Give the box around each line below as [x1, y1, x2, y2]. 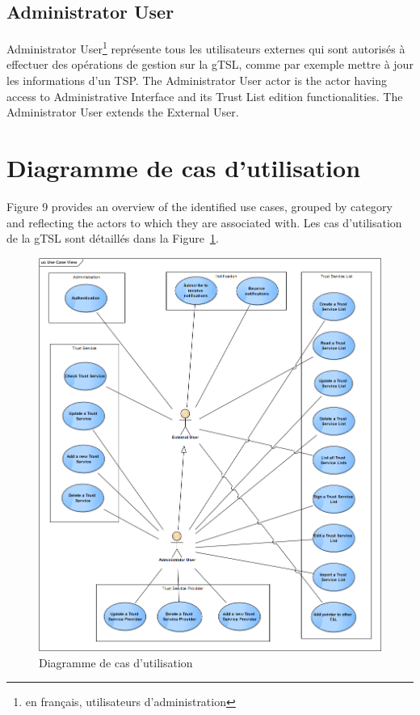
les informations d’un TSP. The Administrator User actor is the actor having [6, 72, 388, 89]
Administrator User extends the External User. [6, 104, 239, 121]
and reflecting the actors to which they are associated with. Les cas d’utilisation [6, 214, 402, 231]
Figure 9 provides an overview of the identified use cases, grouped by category [6, 197, 393, 214]
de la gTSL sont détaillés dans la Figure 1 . [6, 230, 219, 247]
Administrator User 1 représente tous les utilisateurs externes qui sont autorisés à [6, 38, 405, 57]
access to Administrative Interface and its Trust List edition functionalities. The [6, 87, 403, 104]
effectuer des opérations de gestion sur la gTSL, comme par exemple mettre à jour [6, 56, 414, 73]
